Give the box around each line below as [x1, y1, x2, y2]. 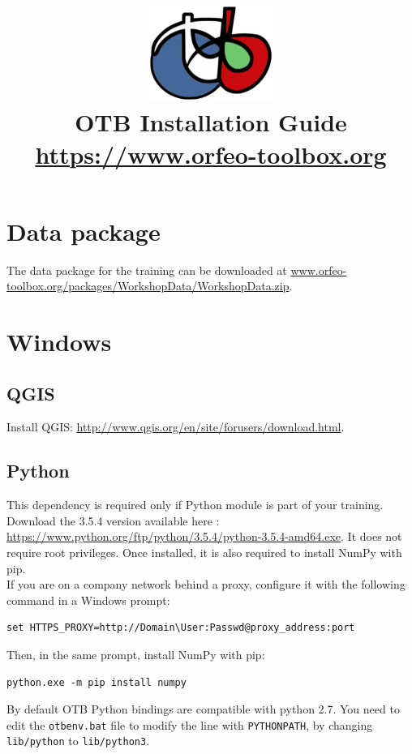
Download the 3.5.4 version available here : [6, 512, 220, 529]
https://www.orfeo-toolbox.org [35, 137, 387, 170]
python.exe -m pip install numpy [6, 676, 187, 688]
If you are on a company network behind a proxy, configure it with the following [6, 576, 406, 593]
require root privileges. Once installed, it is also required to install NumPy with [6, 544, 402, 561]
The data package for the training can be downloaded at [6, 261, 287, 278]
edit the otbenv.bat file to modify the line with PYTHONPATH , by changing [6, 716, 373, 733]
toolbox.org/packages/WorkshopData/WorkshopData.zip [6, 277, 290, 294]
